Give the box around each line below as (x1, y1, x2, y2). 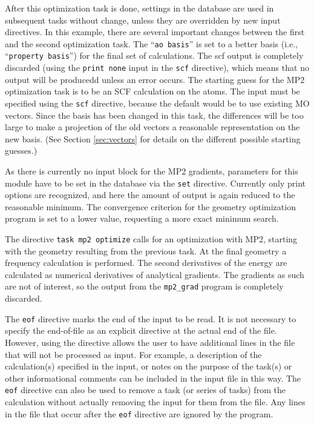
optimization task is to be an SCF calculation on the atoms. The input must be (5, 85, 300, 98)
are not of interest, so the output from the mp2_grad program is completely (5, 280, 284, 293)
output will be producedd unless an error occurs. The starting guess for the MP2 (5, 73, 305, 85)
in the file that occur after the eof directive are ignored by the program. (5, 407, 273, 420)
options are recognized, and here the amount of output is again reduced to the (5, 188, 295, 201)
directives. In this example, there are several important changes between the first (5, 25, 305, 38)
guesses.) (5, 144, 38, 157)
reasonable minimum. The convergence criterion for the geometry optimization (5, 200, 296, 213)
